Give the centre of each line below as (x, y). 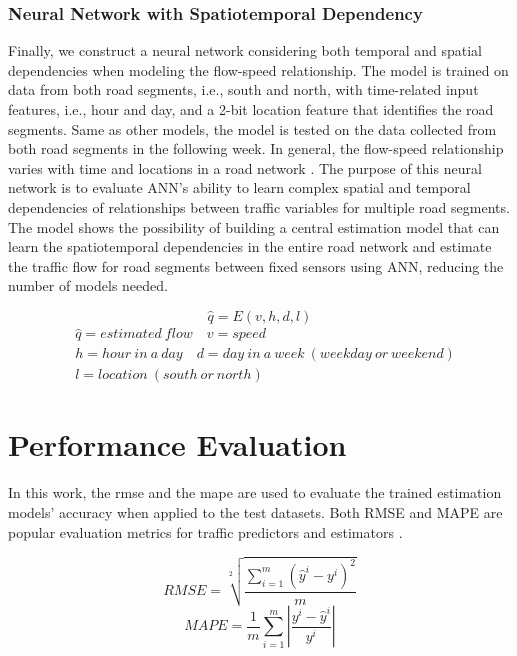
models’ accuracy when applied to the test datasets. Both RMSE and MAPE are (255, 511)
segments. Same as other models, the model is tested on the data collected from (252, 128)
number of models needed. (88, 285)
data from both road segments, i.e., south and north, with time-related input (243, 89)
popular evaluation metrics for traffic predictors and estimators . (205, 531)
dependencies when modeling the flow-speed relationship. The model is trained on (258, 69)
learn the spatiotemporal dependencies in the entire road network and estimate (250, 246)
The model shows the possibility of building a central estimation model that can (254, 226)
